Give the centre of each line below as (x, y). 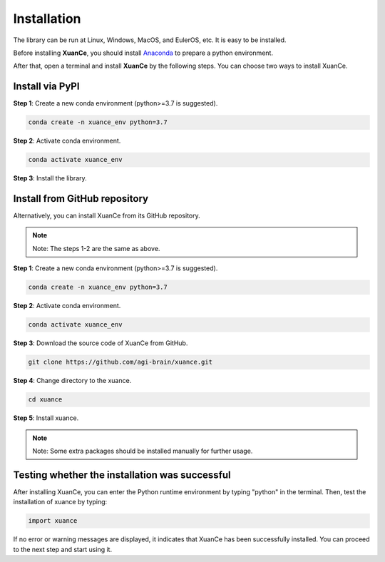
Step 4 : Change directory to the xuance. (72, 381)
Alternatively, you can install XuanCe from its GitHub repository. (107, 216)
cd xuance (45, 400)
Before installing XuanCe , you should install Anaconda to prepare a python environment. (143, 53)
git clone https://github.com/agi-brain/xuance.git (120, 362)
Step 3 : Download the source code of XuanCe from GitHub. (101, 343)
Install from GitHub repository (81, 199)
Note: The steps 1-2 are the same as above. (96, 248)
